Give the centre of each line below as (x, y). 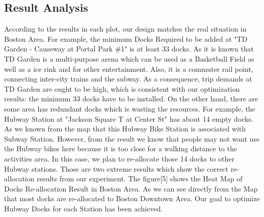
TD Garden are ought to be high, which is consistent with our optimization (122, 88)
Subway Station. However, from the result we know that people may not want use (132, 138)
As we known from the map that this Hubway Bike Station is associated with (125, 129)
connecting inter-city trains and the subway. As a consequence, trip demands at (128, 79)
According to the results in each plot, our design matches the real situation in (125, 29)
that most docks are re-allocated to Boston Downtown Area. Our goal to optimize (132, 198)
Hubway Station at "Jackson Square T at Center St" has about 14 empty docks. (129, 118)
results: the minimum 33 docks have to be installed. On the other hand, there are (131, 99)
